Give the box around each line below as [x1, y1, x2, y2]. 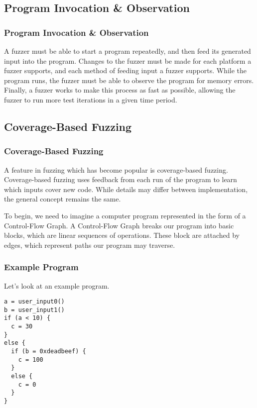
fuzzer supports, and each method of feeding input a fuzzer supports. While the [4, 65, 247, 76]
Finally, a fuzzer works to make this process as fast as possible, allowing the [4, 85, 236, 95]
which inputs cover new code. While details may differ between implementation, [4, 184, 248, 194]
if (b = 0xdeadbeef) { [11, 348, 86, 355]
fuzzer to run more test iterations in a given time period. [4, 94, 177, 104]
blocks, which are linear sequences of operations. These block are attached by [4, 230, 240, 240]
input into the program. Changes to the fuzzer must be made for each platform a [4, 55, 252, 66]
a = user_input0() [4, 298, 65, 306]
